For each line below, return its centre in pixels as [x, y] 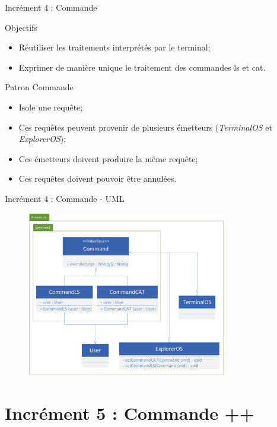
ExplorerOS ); [42, 139]
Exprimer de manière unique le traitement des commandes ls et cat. [142, 67]
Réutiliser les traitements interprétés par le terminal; [114, 47]
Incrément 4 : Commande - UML [65, 198]
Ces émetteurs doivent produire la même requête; [108, 158]
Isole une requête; [51, 107]
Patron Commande [39, 87]
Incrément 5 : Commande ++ [130, 413]
